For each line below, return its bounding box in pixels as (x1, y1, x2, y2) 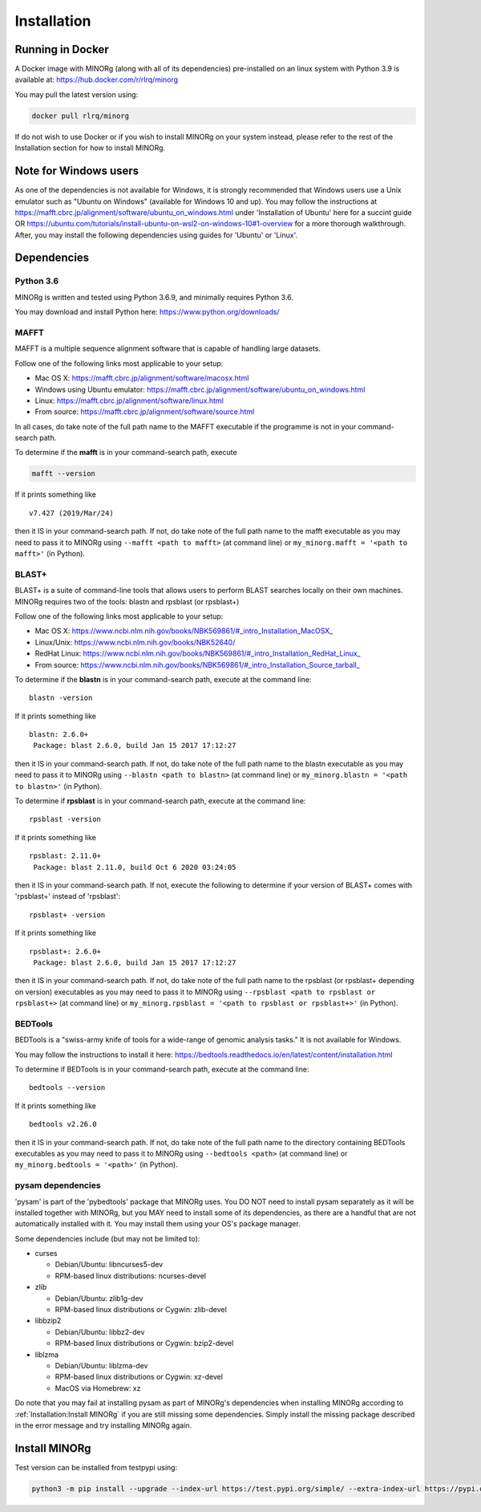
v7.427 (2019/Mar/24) (29, 508, 114, 518)
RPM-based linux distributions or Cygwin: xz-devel (55, 1372, 224, 1382)
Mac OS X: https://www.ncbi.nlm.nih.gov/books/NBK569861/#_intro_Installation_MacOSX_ (34, 626, 333, 636)
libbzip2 (34, 1316, 62, 1326)
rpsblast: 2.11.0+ (29, 852, 102, 860)
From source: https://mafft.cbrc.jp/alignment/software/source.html (34, 407, 255, 417)
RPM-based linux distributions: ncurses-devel (55, 1270, 206, 1280)
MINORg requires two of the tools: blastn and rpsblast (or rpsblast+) (14, 596, 240, 606)
